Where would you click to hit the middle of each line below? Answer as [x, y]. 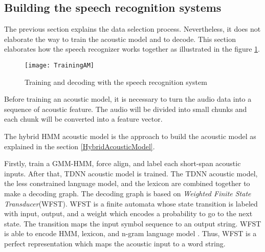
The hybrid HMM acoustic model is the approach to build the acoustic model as [130, 136]
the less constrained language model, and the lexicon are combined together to [127, 183]
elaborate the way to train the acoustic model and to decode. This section [120, 39]
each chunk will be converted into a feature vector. [83, 119]
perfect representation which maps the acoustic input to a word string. [115, 243]
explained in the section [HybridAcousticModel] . [80, 146]
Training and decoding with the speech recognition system [116, 82]
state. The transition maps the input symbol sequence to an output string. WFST [133, 223]
